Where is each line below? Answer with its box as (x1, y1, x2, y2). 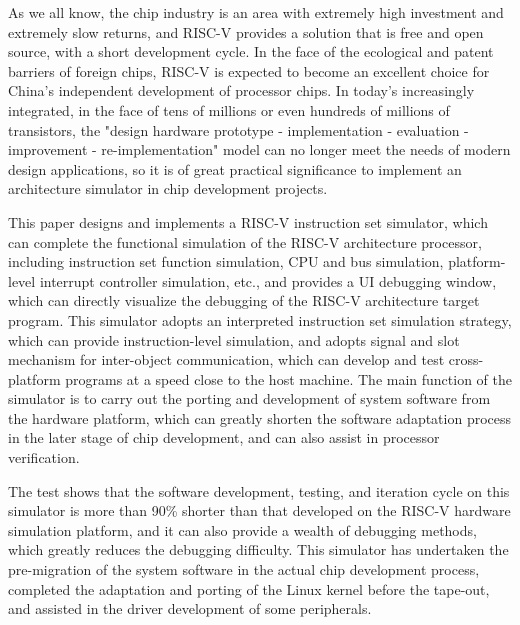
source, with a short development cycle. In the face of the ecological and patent (8, 41, 494, 62)
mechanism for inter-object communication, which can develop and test (8, 349, 445, 370)
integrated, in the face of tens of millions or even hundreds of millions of (8, 99, 450, 120)
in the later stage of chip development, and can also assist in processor (8, 427, 440, 448)
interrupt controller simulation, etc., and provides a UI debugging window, (39, 270, 497, 291)
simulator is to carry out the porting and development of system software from (8, 388, 491, 409)
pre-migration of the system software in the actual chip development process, (8, 559, 480, 580)
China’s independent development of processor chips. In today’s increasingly (8, 80, 475, 101)
